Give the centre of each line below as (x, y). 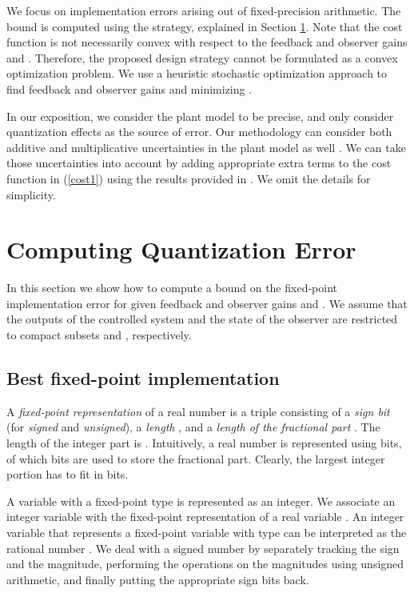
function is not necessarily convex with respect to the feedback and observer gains (207, 42)
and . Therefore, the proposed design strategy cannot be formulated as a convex (202, 57)
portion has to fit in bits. (68, 474)
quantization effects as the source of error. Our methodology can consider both (199, 132)
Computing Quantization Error (181, 249)
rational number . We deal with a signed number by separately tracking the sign (203, 548)
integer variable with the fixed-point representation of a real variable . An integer (205, 517)
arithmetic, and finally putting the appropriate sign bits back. (158, 579)
